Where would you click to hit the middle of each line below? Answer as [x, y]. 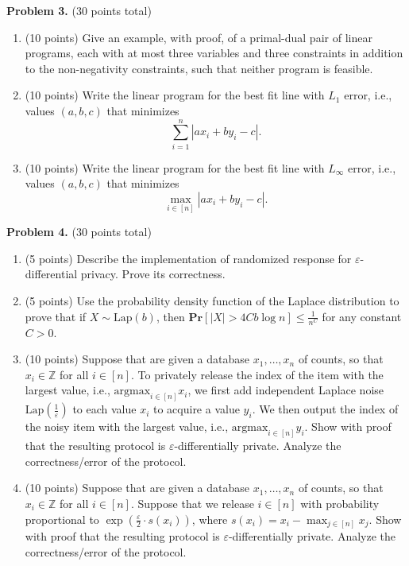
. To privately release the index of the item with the [257, 374]
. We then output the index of [325, 409]
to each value [104, 409]
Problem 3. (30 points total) [79, 10]
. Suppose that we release [192, 503]
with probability [340, 503]
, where [210, 519]
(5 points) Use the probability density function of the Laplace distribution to [212, 300]
